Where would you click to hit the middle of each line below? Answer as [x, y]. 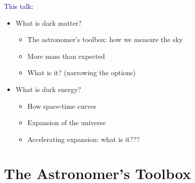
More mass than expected [66, 56]
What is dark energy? [48, 89]
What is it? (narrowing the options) [81, 72]
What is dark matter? [49, 23]
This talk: [19, 6]
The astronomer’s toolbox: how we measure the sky [105, 39]
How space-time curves [62, 106]
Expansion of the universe [66, 122]
